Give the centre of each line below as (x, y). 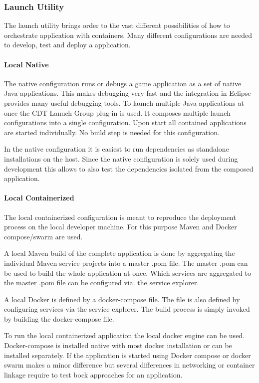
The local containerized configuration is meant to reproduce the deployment (120, 217)
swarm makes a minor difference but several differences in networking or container (129, 365)
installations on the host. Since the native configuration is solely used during (121, 158)
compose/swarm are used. (43, 236)
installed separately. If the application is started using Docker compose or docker (128, 355)
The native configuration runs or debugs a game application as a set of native (123, 83)
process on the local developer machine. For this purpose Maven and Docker (121, 227)
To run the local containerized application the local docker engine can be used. (125, 335)
